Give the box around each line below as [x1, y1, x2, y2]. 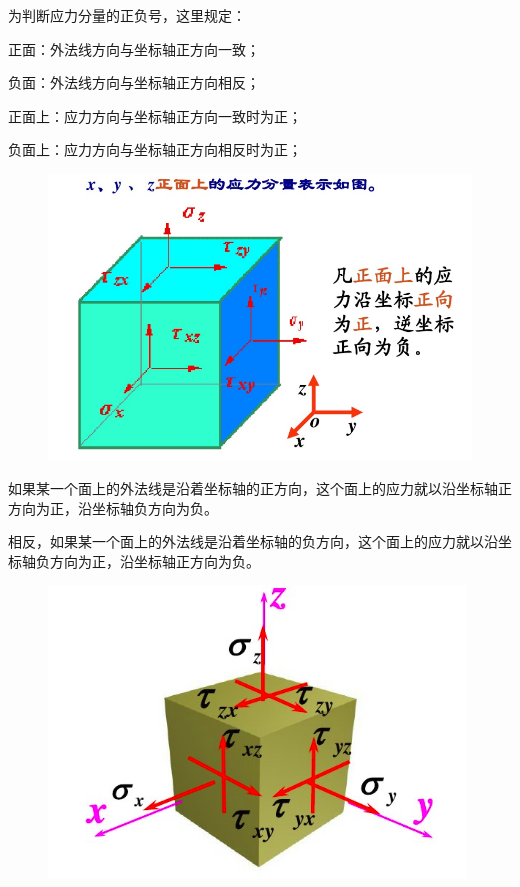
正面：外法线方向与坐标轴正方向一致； [8, 38, 260, 59]
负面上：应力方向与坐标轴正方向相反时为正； [8, 139, 302, 160]
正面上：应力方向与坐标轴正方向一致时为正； [8, 105, 302, 126]
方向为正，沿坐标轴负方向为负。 [8, 497, 218, 518]
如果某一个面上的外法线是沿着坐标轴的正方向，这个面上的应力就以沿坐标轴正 [8, 477, 512, 498]
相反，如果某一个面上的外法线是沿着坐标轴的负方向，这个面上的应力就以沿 [8, 531, 498, 552]
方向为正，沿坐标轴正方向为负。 [49, 550, 260, 571]
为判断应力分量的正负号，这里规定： [8, 5, 246, 25]
